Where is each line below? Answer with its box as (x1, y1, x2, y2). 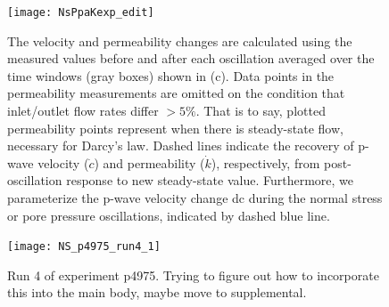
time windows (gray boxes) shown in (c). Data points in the (7, 66, 335, 85)
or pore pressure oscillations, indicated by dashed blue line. (7, 206, 330, 224)
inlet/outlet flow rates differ (7, 101, 159, 120)
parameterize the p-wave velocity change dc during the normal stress (7, 189, 383, 206)
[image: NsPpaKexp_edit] (7, 6, 154, 19)
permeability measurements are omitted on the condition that (7, 84, 345, 102)
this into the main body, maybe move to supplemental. (7, 283, 307, 302)
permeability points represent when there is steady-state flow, (7, 118, 343, 137)
